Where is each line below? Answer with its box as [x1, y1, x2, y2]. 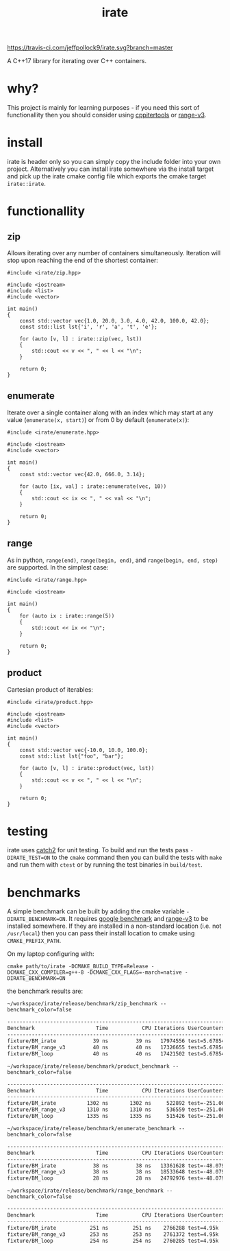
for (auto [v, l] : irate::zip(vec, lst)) [19, 336, 142, 342]
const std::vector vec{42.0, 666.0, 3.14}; [19, 471, 146, 478]
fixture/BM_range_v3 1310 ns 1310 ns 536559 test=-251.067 [7, 1106, 228, 1113]
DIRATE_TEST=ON [7, 854, 51, 862]
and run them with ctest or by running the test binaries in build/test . [7, 861, 203, 869]
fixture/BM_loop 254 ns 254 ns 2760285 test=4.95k [7, 1237, 219, 1244]
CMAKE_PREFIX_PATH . [7, 937, 62, 945]
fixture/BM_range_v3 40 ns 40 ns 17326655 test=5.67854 [7, 1044, 225, 1051]
